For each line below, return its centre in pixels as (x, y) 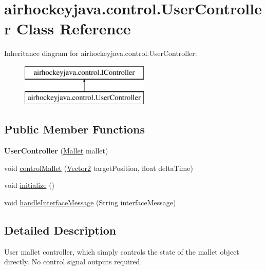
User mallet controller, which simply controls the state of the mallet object (122, 251)
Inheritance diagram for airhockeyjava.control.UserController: (101, 53)
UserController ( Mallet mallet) (56, 151)
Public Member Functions (74, 129)
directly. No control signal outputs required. (73, 262)
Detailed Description (60, 230)
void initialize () (30, 185)
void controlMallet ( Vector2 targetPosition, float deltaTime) (99, 168)
